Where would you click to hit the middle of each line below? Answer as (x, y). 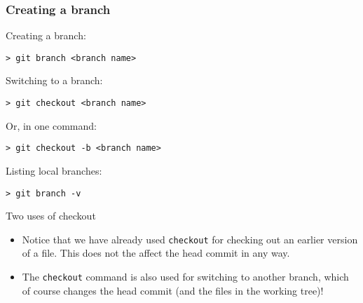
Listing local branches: (54, 170)
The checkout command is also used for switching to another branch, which (185, 277)
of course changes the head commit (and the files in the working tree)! (173, 290)
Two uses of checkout (51, 216)
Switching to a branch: (54, 80)
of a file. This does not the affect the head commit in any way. (156, 253)
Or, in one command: (51, 125)
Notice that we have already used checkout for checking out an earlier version (190, 239)
